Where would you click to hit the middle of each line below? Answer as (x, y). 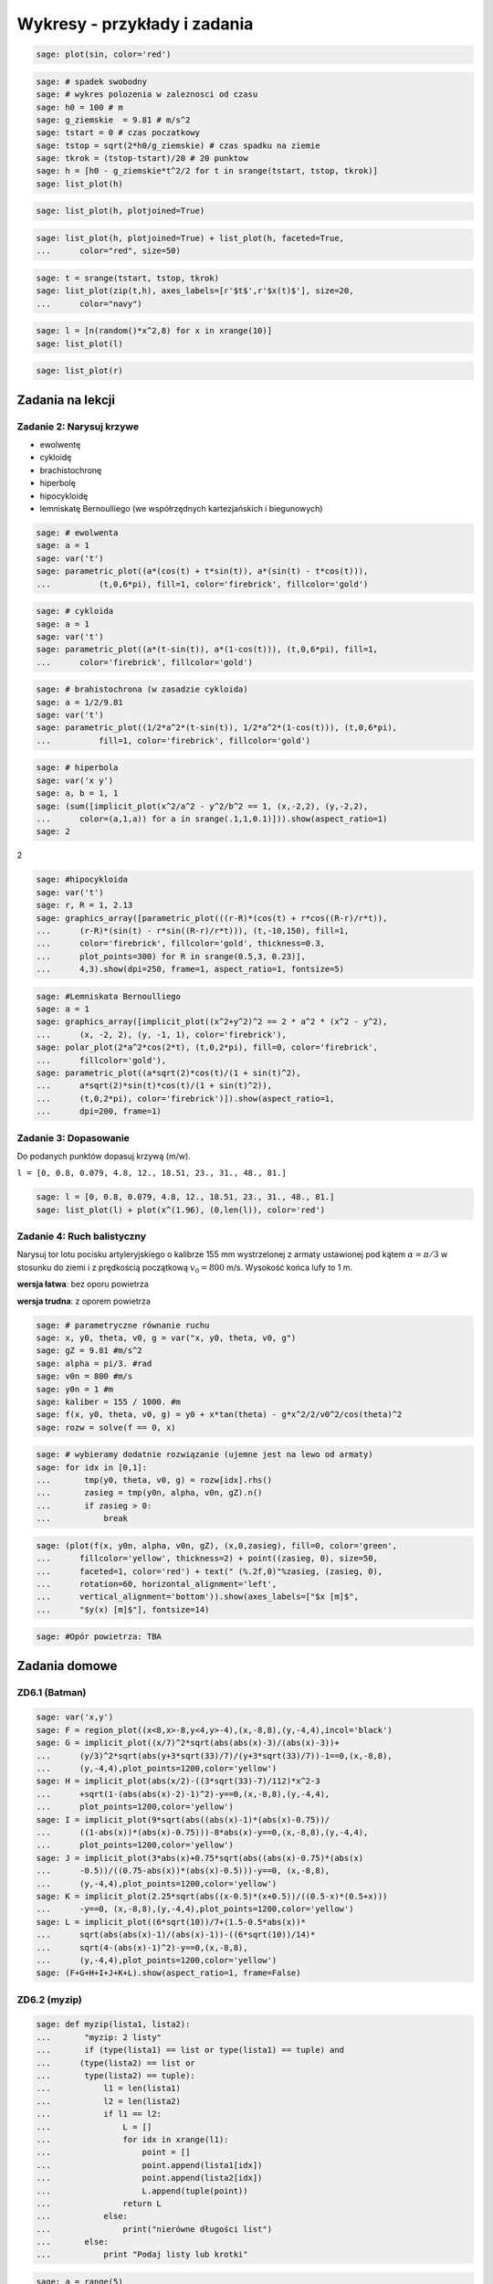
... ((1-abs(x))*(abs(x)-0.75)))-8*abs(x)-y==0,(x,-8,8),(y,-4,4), (202, 1832)
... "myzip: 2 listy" (99, 2037)
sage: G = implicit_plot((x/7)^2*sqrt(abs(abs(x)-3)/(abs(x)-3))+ (188, 1743)
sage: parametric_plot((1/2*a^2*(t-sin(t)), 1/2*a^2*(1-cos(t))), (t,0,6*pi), (216, 728)
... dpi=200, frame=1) (99, 1111)
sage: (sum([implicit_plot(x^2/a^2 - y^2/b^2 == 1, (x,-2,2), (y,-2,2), (202, 806)
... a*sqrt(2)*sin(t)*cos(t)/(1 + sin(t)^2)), (154, 1086)
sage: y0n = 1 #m (75, 1389)
